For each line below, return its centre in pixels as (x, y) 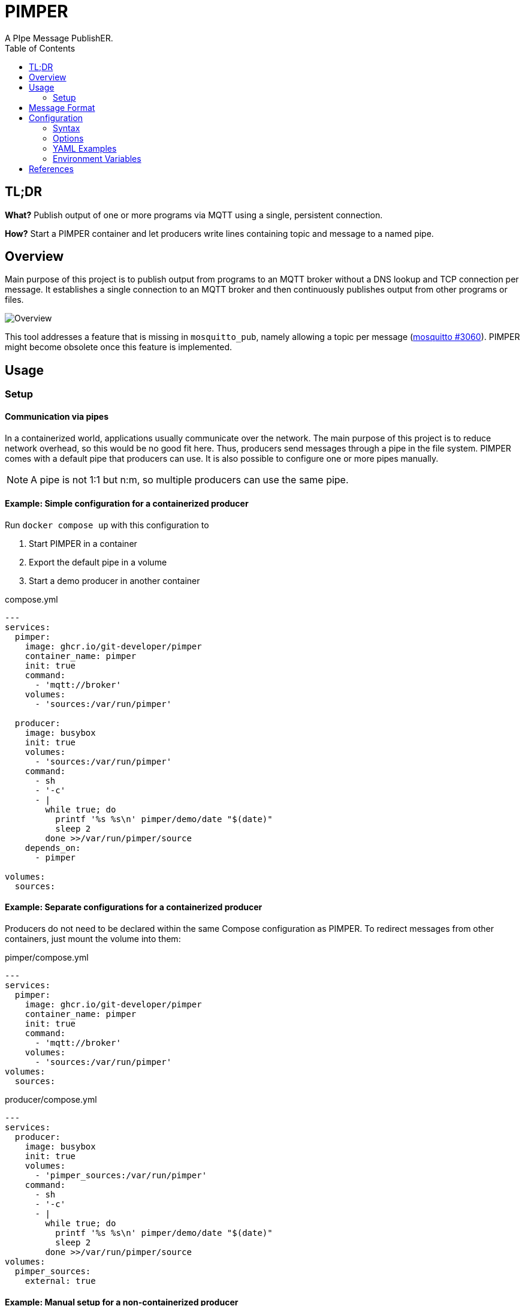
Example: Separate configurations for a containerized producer (134, 907)
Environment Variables (97, 158)
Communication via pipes (57, 416)
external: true (60, 1281)
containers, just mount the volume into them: (93, 938)
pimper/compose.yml (47, 957)
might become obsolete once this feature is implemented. (119, 347)
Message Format (62, 107)
